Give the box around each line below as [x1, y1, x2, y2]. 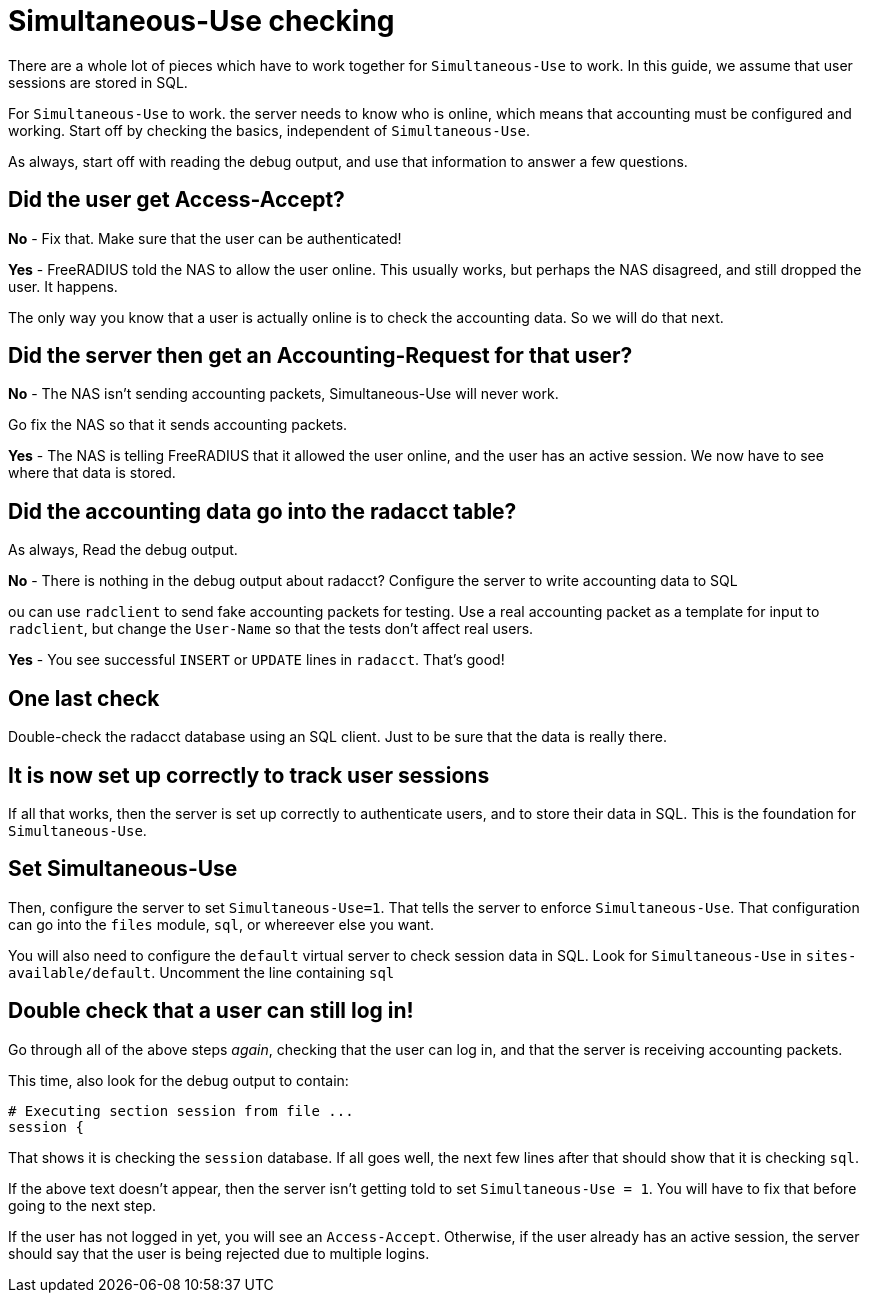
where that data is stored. [8, 464, 176, 482]
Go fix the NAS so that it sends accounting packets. [8, 416, 348, 434]
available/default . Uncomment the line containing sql [8, 963, 395, 981]
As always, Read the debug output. [8, 541, 238, 559]
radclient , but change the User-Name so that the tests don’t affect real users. [8, 620, 534, 638]
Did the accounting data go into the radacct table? [8, 498, 517, 524]
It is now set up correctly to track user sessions [8, 762, 490, 788]
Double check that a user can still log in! [8, 998, 414, 1024]
